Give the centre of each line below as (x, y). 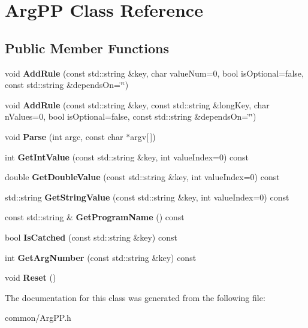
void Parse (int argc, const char (64, 136)
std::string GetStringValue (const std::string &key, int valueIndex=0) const (147, 197)
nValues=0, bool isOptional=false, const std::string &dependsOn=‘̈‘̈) (131, 116)
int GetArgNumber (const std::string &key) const (101, 257)
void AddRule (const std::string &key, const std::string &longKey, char (137, 104)
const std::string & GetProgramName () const (95, 217)
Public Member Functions (87, 48)
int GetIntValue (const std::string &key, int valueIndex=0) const (127, 157)
